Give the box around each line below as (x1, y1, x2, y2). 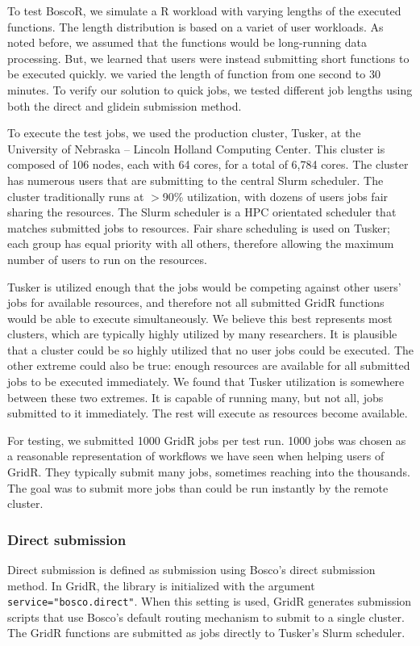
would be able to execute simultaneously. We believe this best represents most (7, 309, 393, 326)
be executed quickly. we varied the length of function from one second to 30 (7, 65, 380, 82)
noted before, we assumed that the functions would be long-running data (7, 34, 368, 51)
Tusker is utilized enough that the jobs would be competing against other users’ (7, 278, 401, 295)
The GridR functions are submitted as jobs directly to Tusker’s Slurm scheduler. (7, 624, 405, 641)
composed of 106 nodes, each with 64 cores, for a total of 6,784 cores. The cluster (7, 156, 409, 173)
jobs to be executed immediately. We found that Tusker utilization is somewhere (7, 373, 405, 390)
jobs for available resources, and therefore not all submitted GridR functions (7, 294, 385, 311)
